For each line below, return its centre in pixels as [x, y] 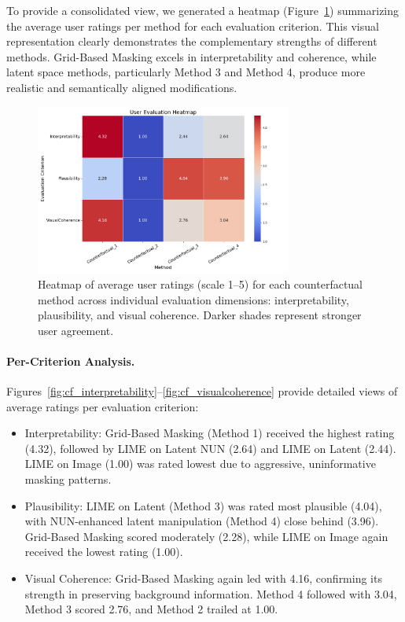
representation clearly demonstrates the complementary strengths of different [192, 41]
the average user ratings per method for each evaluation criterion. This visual [193, 26]
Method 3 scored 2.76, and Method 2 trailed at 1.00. [151, 609]
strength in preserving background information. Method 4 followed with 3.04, [211, 593]
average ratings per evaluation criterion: [103, 406]
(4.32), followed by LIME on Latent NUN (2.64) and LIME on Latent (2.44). [210, 448]
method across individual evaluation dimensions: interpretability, [193, 299]
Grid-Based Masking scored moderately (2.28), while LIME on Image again [206, 536]
